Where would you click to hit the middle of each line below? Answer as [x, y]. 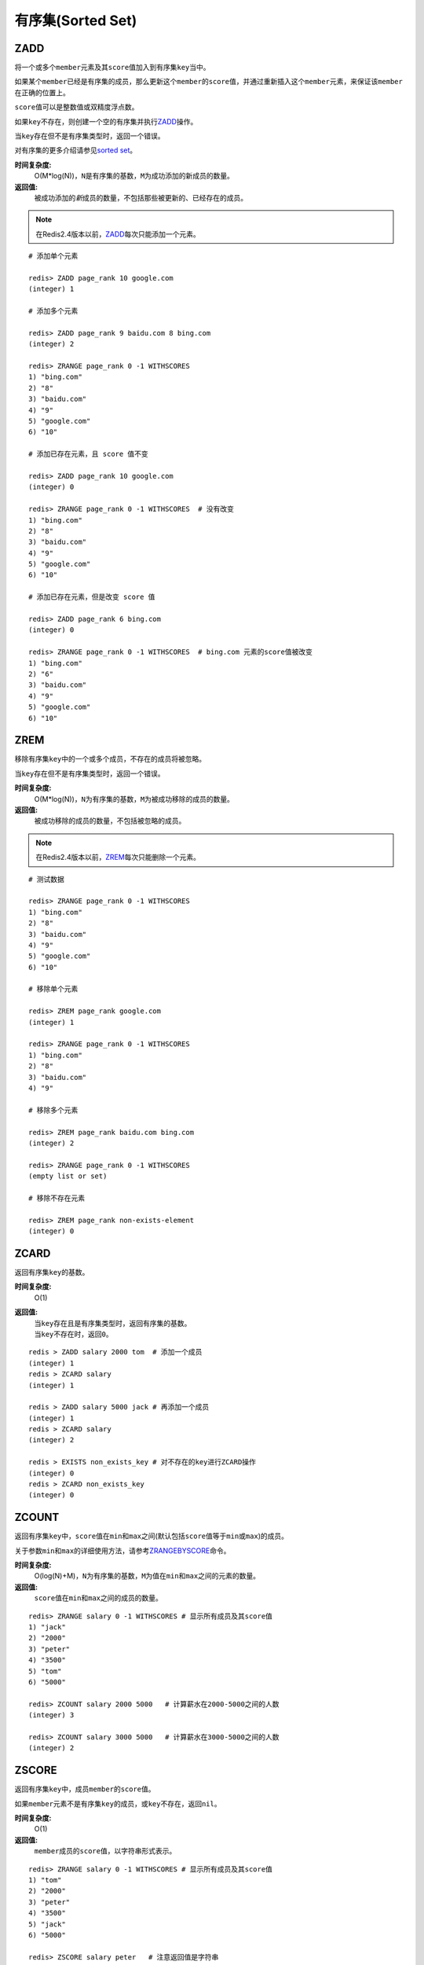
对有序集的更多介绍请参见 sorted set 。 [76, 150]
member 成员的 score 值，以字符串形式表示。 [105, 1851]
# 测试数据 [46, 879]
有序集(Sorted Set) [76, 20]
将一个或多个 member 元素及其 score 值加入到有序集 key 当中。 [113, 68]
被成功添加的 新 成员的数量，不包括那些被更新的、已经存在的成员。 [141, 197]
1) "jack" [47, 1627]
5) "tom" [45, 1671]
